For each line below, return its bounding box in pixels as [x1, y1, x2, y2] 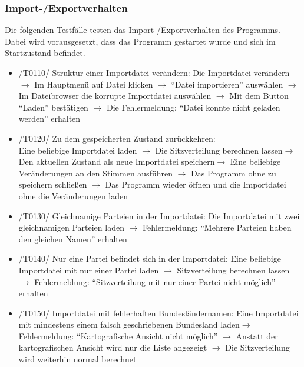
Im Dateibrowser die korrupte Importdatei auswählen [18, 89, 212, 102]
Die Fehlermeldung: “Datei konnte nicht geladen [106, 101, 280, 113]
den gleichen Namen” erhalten [18, 232, 127, 245]
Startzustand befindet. [5, 46, 85, 59]
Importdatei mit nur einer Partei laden [18, 263, 159, 276]
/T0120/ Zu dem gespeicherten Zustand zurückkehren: [18, 132, 216, 144]
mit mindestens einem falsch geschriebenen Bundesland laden [18, 318, 240, 331]
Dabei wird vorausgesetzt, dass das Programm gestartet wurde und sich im [5, 35, 276, 47]
